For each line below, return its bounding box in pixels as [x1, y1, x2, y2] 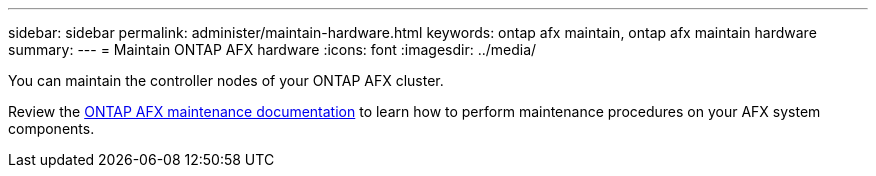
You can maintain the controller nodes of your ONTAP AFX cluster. [8, 72, 444, 89]
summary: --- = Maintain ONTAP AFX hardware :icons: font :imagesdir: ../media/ [8, 41, 537, 58]
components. [8, 120, 95, 137]
